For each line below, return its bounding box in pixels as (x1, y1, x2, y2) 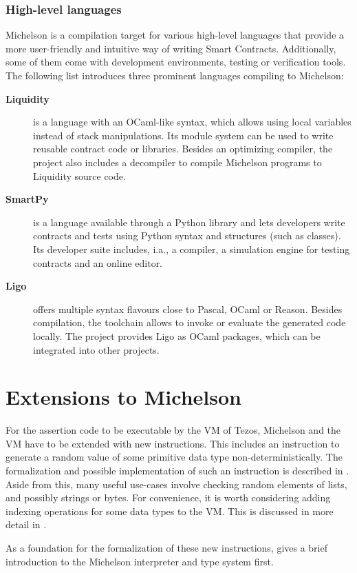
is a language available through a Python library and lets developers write (33, 214, 345, 229)
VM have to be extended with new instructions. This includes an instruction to (6, 436, 340, 450)
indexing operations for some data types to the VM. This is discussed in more (6, 503, 334, 518)
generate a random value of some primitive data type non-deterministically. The (6, 450, 343, 464)
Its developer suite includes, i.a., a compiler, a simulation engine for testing (33, 241, 350, 256)
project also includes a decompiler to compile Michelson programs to (33, 154, 322, 169)
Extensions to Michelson (6, 383, 241, 411)
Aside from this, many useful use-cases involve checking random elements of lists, (6, 476, 347, 491)
